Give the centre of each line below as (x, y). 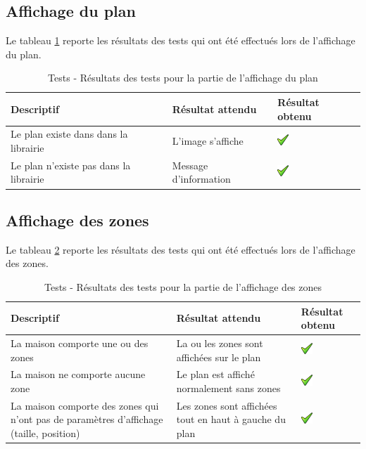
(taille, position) (45, 433)
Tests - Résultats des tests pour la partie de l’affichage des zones (183, 286)
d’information (201, 179)
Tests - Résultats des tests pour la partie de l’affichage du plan (183, 78)
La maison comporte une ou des (80, 343)
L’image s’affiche (208, 141)
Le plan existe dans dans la (69, 134)
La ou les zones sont (220, 343)
